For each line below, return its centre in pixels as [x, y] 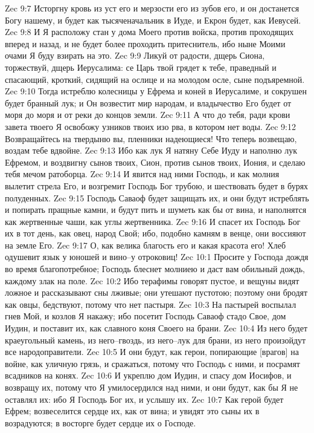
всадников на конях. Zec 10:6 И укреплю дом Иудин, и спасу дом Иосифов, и [148, 375]
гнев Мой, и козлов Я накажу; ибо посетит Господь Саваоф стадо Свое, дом [146, 316]
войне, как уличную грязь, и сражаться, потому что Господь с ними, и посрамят [152, 363]
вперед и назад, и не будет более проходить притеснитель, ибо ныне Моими [145, 43]
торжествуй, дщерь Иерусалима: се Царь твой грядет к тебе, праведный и [141, 67]
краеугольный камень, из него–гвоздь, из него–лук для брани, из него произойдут [155, 340]
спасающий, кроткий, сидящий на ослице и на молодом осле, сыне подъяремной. [155, 79]
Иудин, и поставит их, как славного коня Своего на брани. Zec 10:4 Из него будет [156, 328]
